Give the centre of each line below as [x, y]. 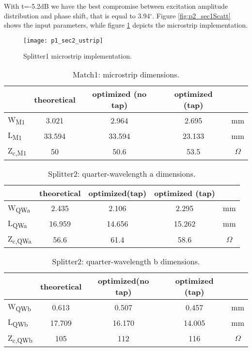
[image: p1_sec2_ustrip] [63, 40]
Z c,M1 [17, 151]
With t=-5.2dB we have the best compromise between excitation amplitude [116, 6]
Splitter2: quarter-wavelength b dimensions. [126, 261]
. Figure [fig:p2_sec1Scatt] [191, 15]
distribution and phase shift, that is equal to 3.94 [77, 15]
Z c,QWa [20, 239]
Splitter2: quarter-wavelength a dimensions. [122, 173]
